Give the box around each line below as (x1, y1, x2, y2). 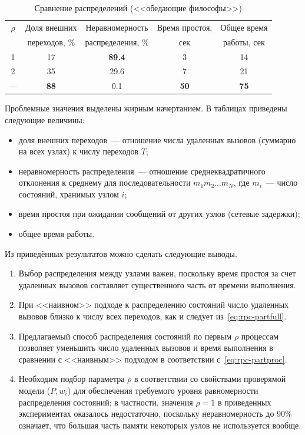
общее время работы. (18, 228, 95, 240)
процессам (241, 329, 279, 342)
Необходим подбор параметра (18, 373, 125, 385)
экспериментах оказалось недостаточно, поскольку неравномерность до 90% (18, 407, 292, 420)
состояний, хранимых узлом (18, 187, 119, 200)
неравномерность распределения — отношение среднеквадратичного (18, 164, 266, 177)
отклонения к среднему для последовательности (18, 176, 191, 189)
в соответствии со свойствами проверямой (134, 373, 286, 385)
